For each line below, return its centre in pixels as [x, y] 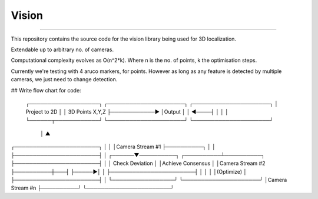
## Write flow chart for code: [46, 90]
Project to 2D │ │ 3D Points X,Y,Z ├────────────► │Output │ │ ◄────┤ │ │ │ [127, 112]
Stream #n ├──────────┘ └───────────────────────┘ [92, 188]
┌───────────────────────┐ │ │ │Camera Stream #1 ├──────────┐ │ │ [113, 147]
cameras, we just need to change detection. [64, 79]
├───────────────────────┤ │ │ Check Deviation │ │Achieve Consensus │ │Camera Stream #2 [138, 163]
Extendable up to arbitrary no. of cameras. [62, 49]
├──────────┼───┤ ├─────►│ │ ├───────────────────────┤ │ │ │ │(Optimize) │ [129, 171]
